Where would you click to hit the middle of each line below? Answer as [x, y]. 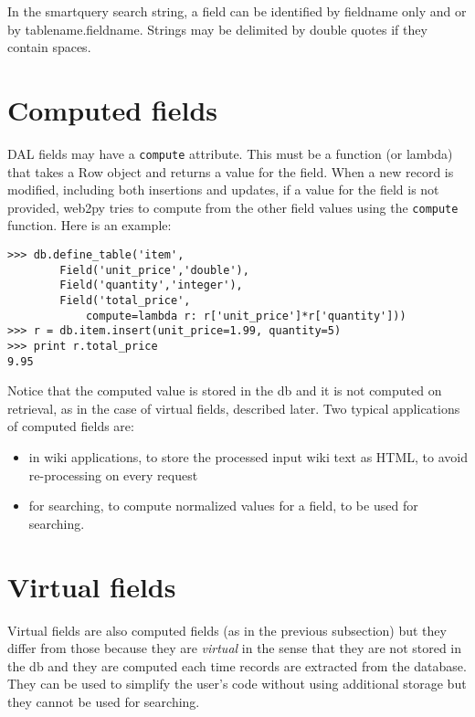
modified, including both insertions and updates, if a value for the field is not [223, 190]
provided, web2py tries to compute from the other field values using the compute [233, 207]
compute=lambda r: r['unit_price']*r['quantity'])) [246, 316]
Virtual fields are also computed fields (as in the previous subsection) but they [227, 630]
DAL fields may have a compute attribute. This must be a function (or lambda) [230, 153]
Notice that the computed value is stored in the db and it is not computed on [225, 390]
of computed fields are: [71, 426]
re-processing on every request [113, 474]
